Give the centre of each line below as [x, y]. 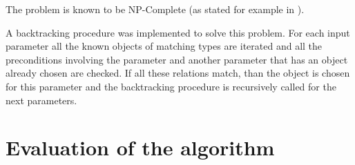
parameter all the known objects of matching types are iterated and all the [164, 46]
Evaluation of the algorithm [140, 147]
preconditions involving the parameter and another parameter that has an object [177, 59]
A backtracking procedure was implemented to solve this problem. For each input [178, 32]
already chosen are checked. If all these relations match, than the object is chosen [178, 73]
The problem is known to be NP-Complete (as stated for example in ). [155, 9]
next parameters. [41, 100]
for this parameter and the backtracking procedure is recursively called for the [171, 86]
